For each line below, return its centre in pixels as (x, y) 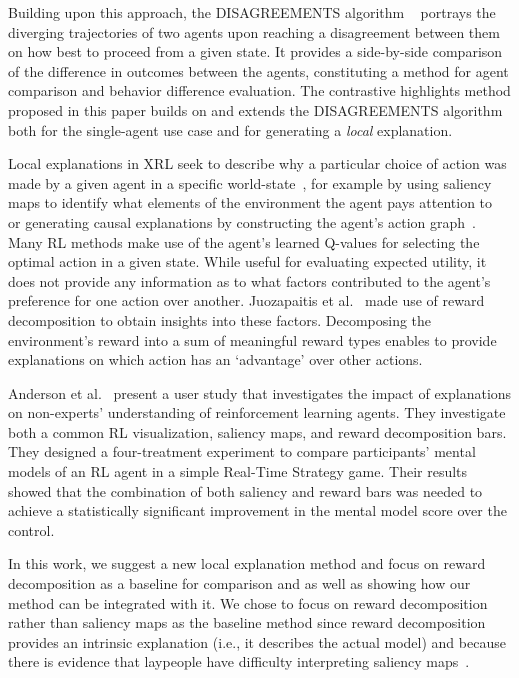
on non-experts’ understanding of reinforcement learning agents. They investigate (257, 412)
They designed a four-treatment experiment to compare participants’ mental (242, 451)
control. (31, 529)
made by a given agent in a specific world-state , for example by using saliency (250, 182)
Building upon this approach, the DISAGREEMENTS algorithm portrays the (252, 12)
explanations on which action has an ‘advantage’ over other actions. (215, 359)
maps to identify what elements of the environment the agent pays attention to (250, 202)
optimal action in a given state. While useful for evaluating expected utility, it (247, 261)
